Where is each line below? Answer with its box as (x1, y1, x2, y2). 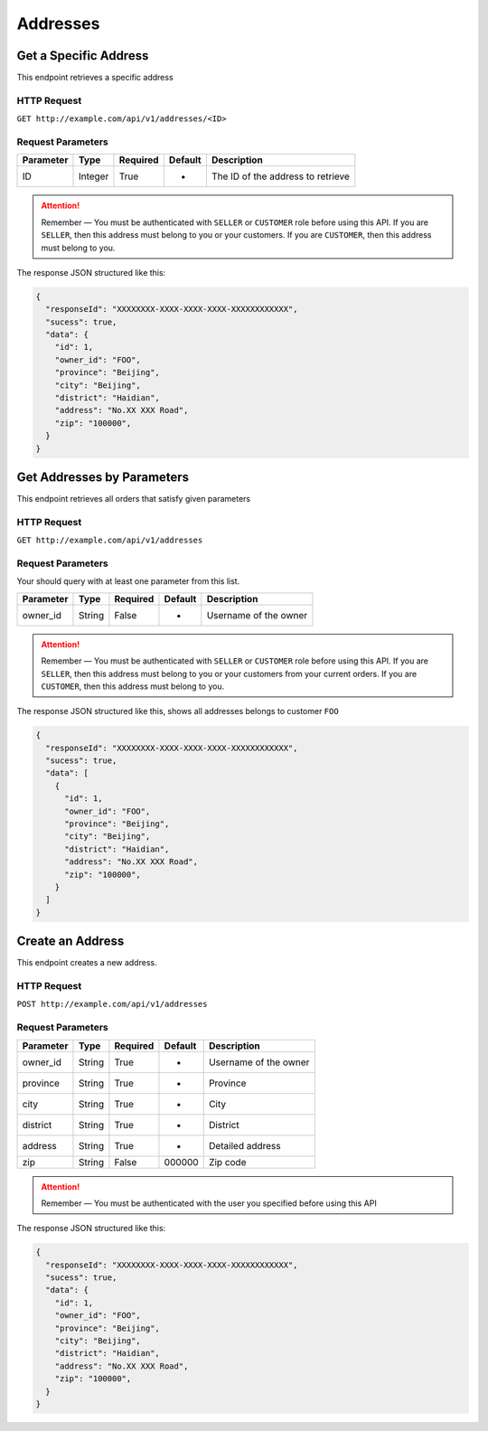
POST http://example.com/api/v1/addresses (16, 999, 208, 1010)
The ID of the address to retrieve (211, 170, 350, 183)
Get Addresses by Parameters (16, 469, 190, 485)
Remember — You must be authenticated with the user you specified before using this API (41, 1198, 377, 1209)
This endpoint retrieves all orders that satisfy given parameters (16, 494, 251, 504)
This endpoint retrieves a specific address (16, 72, 174, 83)
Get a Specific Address (16, 48, 149, 63)
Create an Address (16, 934, 125, 949)
